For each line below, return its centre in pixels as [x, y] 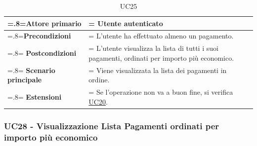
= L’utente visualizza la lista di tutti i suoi [153, 48]
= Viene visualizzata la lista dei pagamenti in [158, 70]
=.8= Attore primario [44, 23]
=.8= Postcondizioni [42, 53]
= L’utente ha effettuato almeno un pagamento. [161, 36]
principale [25, 80]
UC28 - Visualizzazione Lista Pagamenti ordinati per [112, 126]
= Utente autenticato [126, 23]
